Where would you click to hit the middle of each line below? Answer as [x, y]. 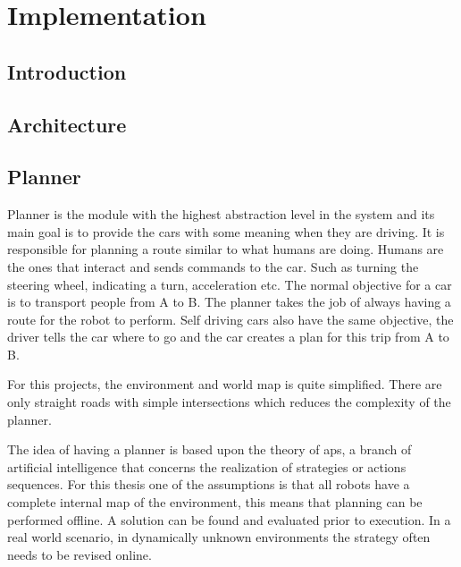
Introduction [67, 71]
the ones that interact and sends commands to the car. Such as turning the [213, 266]
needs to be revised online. [80, 554]
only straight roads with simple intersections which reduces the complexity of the [229, 402]
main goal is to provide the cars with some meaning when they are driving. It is [226, 231]
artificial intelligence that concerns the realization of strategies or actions [207, 466]
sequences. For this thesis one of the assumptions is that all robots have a [209, 484]
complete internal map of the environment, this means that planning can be [215, 502]
